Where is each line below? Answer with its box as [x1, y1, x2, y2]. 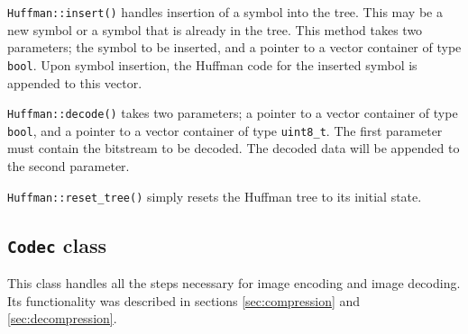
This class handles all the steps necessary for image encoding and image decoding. [7, 274, 461, 293]
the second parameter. [7, 157, 130, 175]
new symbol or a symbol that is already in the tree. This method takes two [7, 20, 423, 39]
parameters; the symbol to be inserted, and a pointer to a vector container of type [7, 38, 462, 57]
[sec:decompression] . [7, 309, 117, 328]
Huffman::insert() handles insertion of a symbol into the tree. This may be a [7, 3, 443, 21]
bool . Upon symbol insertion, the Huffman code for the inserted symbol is [7, 55, 418, 74]
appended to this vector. [7, 73, 142, 92]
